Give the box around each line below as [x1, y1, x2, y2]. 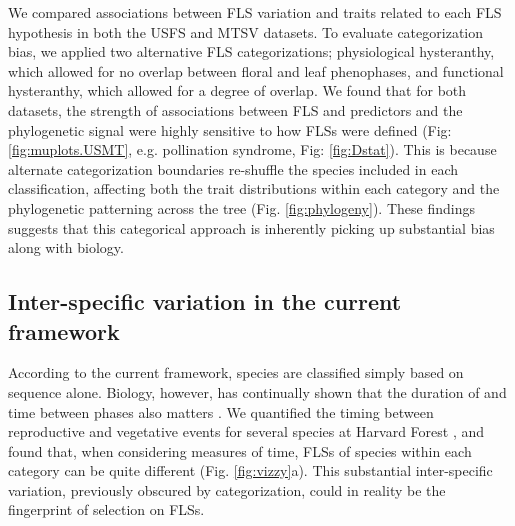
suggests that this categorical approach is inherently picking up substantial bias [8, 217, 495, 238]
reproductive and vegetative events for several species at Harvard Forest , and [8, 421, 485, 442]
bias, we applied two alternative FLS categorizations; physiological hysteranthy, [8, 41, 495, 62]
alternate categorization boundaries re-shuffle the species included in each [8, 158, 459, 179]
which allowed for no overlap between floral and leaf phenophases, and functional [8, 60, 504, 81]
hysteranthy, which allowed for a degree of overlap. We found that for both [8, 80, 467, 101]
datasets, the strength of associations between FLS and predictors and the [8, 99, 463, 120]
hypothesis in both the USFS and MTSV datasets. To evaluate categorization [8, 21, 484, 42]
